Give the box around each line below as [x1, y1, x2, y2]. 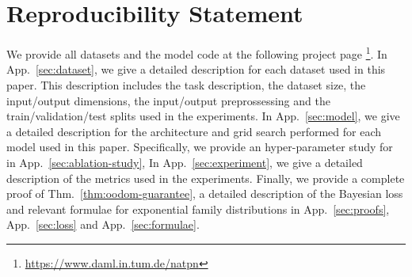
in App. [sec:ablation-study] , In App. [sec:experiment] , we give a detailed [6, 154, 363, 170]
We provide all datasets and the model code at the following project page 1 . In [6, 44, 387, 62]
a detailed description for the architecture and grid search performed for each [6, 123, 382, 139]
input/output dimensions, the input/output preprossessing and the [6, 92, 330, 108]
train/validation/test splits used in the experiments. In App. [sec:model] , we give [6, 108, 400, 124]
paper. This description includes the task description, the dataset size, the [6, 76, 366, 93]
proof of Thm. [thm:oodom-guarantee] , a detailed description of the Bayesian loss [6, 185, 403, 202]
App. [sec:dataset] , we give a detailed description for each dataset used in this [6, 61, 386, 78]
